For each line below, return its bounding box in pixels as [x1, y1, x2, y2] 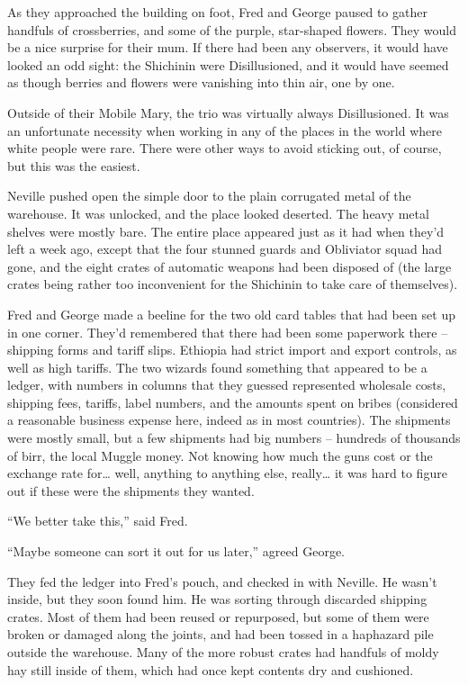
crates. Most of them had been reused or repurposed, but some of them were [7, 607, 429, 626]
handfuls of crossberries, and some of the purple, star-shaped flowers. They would [7, 20, 457, 39]
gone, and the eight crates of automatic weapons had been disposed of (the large [7, 257, 452, 275]
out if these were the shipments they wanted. [7, 481, 255, 500]
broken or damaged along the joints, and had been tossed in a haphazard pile [7, 625, 434, 644]
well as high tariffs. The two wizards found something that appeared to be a [7, 357, 427, 376]
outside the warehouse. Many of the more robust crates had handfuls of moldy [7, 643, 439, 661]
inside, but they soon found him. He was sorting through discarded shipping [7, 590, 427, 608]
